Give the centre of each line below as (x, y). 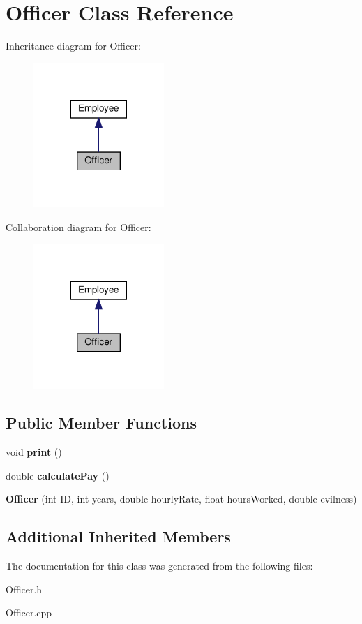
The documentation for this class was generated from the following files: (159, 566)
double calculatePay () (58, 475)
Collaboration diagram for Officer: (78, 227)
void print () (34, 452)
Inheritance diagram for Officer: (73, 46)
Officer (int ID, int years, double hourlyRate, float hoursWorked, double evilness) (181, 499)
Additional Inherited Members (118, 536)
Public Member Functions (101, 423)
